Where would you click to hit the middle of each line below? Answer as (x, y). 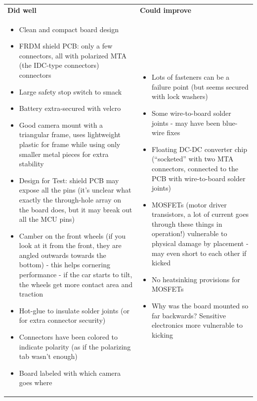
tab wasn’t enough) (48, 356)
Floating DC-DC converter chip (199, 149)
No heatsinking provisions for (196, 279)
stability (31, 164)
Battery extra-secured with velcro (70, 108)
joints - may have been (186, 123)
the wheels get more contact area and (76, 284)
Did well (22, 10)
